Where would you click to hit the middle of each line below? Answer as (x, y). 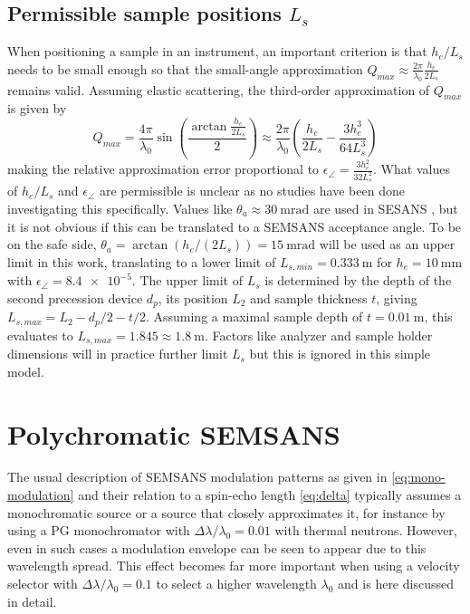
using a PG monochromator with (99, 530)
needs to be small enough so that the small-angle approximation (185, 68)
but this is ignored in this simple (340, 354)
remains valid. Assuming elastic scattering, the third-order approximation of (219, 89)
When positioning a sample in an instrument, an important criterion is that (217, 51)
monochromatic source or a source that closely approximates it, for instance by (226, 512)
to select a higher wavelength (236, 584)
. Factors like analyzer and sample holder (319, 335)
